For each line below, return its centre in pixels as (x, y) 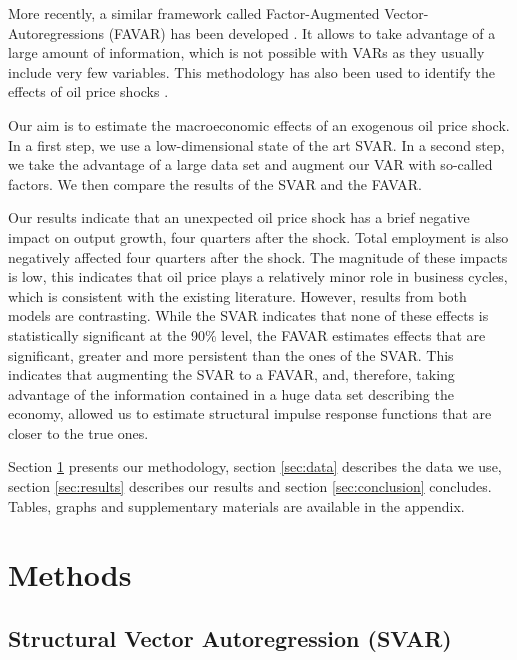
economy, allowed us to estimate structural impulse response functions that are (250, 413)
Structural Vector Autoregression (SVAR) (230, 638)
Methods (70, 574)
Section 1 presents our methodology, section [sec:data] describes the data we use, (255, 466)
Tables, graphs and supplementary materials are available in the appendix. (236, 505)
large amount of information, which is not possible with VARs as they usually (246, 52)
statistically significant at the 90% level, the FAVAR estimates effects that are (247, 334)
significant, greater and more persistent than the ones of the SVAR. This (231, 354)
